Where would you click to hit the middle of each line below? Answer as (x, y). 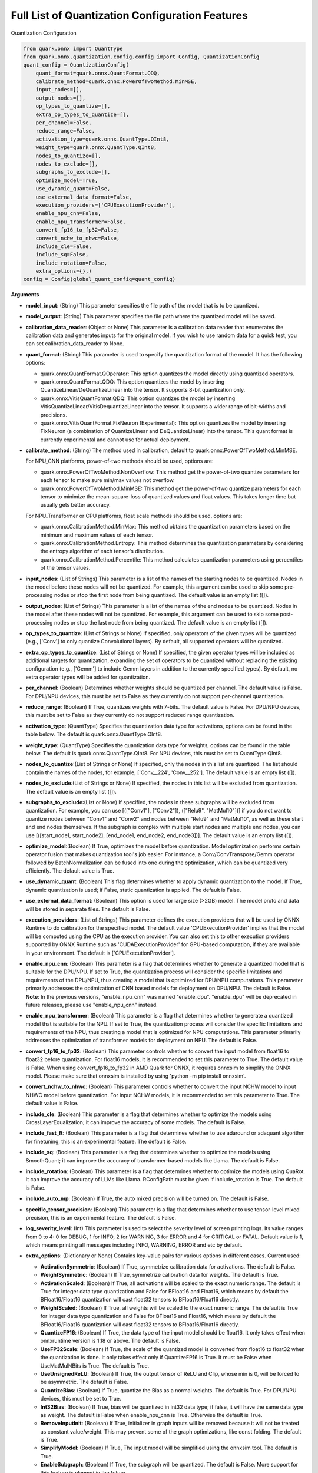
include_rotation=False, (72, 263)
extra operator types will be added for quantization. (88, 677)
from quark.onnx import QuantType (73, 48)
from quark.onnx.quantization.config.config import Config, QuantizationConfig (141, 57)
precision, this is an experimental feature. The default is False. (101, 1217)
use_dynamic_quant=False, (73, 189)
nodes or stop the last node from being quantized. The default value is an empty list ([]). (161, 622)
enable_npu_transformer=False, (81, 222)
